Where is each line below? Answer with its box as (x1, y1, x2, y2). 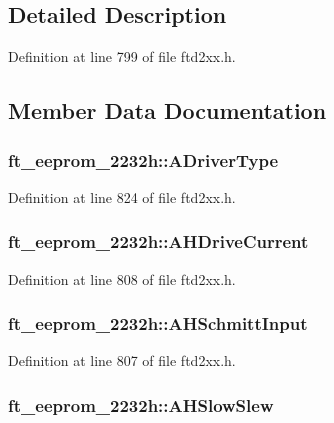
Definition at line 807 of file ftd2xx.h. (8, 350, 236, 371)
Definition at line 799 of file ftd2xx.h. (8, 46, 236, 67)
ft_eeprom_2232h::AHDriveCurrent (8, 229, 309, 254)
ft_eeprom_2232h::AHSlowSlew (8, 392, 274, 417)
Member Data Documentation (8, 95, 327, 126)
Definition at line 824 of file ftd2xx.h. (8, 186, 236, 207)
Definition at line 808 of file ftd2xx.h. (8, 268, 236, 289)
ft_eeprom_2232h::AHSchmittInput (8, 311, 308, 336)
